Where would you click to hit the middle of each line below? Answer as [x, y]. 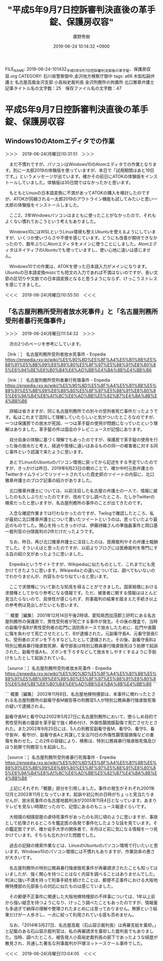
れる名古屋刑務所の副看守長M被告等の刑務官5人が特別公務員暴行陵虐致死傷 [81, 700]
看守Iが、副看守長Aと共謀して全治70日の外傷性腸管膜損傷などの [86, 734]
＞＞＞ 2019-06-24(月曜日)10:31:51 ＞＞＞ [50, 154]
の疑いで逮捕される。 [26, 706]
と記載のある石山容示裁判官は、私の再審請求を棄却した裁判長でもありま [77, 931]
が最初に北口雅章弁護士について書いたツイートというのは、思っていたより [79, 519]
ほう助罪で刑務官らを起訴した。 [37, 747]
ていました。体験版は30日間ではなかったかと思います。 [77, 182]
